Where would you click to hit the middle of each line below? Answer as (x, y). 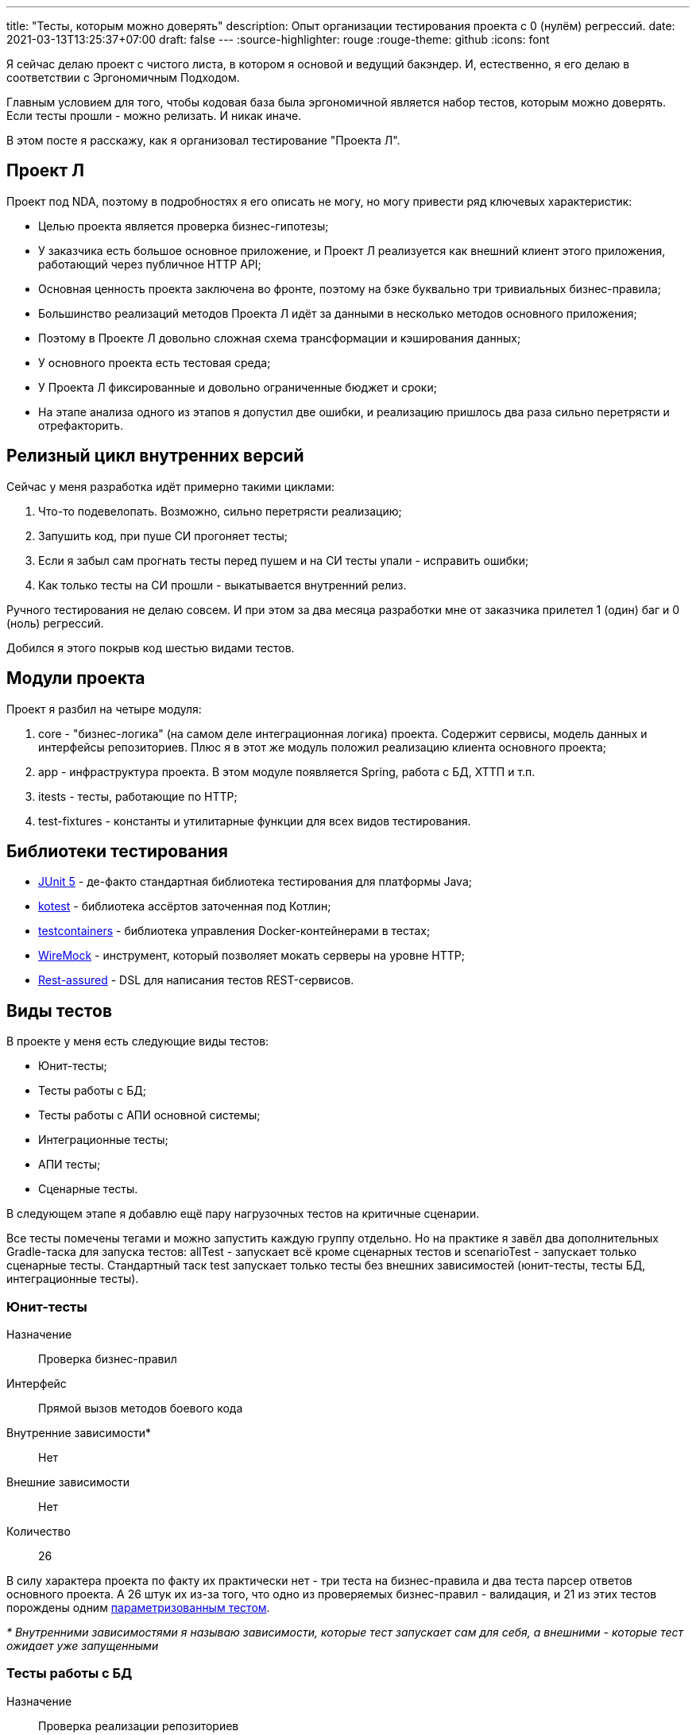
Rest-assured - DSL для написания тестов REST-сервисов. (196, 980)
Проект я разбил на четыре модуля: (104, 709)
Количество (39, 1531)
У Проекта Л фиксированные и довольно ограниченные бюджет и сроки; (238, 387)
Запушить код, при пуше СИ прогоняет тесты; (163, 535)
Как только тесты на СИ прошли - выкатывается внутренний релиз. (222, 585)
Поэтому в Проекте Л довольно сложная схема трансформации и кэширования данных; (280, 338)
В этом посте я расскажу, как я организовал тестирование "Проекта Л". (203, 140)
